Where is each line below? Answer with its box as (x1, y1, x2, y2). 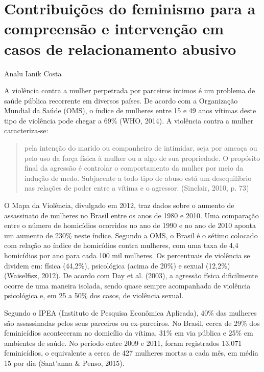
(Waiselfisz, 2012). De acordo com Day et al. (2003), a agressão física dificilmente (4, 270, 258, 281)
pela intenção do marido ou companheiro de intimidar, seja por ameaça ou (24, 142, 257, 153)
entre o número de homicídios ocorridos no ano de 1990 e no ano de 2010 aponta (4, 220, 256, 231)
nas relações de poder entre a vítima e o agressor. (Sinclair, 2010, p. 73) (24, 182, 249, 193)
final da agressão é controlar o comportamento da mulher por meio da (24, 162, 244, 173)
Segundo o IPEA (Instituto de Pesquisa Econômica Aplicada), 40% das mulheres (4, 307, 257, 318)
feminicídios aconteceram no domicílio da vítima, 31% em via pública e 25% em (4, 327, 253, 338)
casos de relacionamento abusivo (4, 38, 236, 59)
